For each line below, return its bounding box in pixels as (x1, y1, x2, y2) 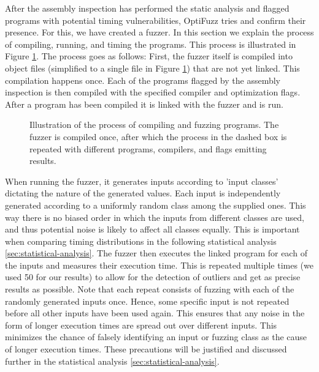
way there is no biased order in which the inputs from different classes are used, (5, 210, 305, 223)
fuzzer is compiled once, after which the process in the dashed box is (29, 130, 287, 143)
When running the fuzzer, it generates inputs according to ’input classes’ (5, 174, 279, 187)
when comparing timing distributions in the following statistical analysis (5, 234, 277, 247)
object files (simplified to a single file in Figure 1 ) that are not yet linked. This (5, 61, 300, 74)
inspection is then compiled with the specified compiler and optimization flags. (5, 86, 301, 99)
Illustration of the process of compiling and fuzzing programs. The (29, 118, 279, 131)
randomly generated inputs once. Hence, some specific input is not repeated (5, 294, 290, 307)
